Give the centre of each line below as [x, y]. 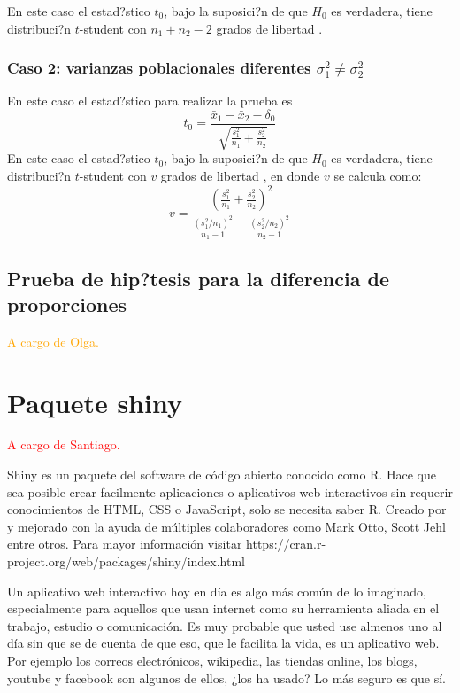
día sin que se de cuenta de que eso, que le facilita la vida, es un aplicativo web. [223, 643]
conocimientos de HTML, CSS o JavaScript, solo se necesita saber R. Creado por [227, 509]
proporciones [67, 304]
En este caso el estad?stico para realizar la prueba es [150, 101]
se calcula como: [378, 176]
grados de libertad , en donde [240, 176]
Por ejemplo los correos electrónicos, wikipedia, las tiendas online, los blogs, [212, 660]
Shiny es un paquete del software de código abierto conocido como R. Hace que [222, 475]
